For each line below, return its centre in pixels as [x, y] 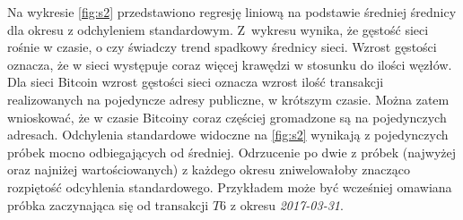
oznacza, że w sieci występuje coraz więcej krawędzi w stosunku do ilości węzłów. [230, 64]
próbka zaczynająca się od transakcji [108, 204]
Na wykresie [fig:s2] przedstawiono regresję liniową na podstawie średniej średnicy [232, 12]
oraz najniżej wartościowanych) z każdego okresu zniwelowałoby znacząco [209, 169]
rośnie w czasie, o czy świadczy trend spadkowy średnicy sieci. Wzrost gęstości [222, 47]
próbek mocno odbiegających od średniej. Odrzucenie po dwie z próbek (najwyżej [231, 152]
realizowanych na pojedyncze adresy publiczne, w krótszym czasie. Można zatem [228, 99]
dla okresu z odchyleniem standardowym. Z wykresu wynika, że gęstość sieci [218, 29]
